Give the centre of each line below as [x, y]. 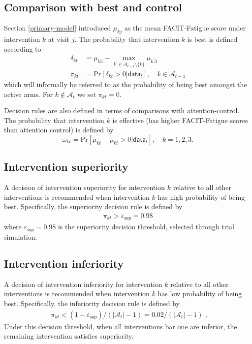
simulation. [21, 236]
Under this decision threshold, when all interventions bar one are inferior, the [121, 326]
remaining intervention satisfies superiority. [69, 336]
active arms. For [29, 94]
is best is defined [212, 39]
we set [87, 94]
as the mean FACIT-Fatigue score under [185, 28]
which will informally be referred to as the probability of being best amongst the [126, 84]
